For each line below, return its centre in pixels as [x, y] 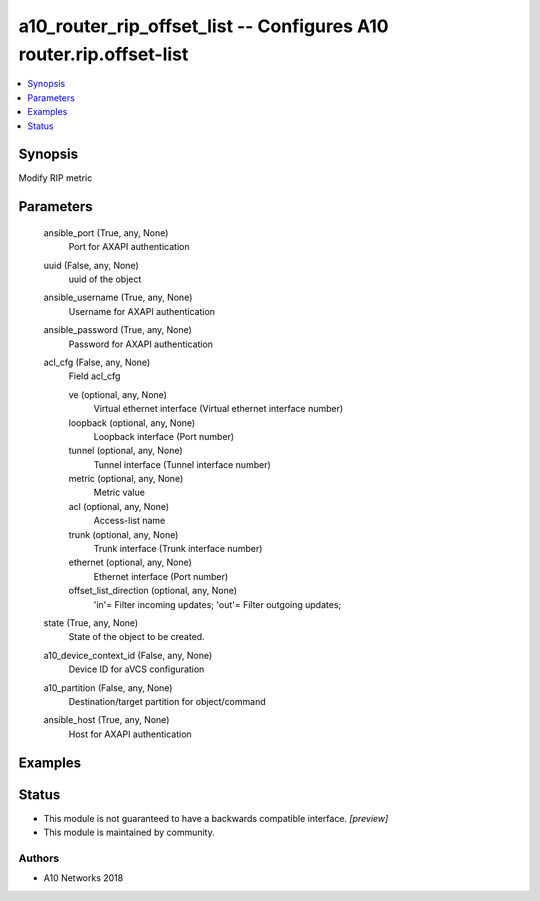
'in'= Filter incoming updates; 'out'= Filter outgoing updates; [217, 604]
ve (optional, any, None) [117, 394]
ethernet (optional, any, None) [130, 562]
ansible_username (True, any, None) [118, 297]
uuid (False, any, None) [91, 265]
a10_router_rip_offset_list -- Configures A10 [203, 26]
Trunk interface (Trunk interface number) [178, 549]
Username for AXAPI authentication [141, 311]
